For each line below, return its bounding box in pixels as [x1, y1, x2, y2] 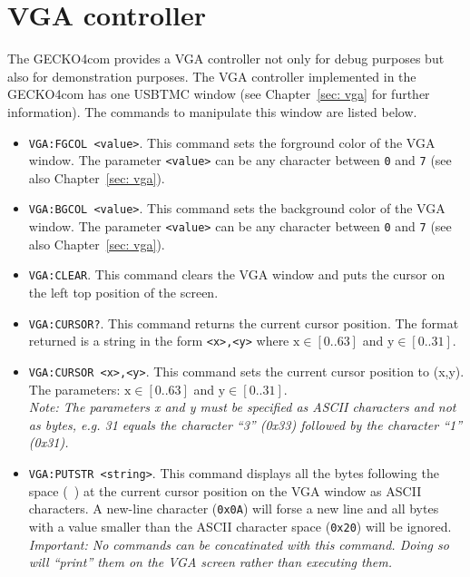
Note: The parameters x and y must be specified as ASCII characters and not [28, 397, 456, 416]
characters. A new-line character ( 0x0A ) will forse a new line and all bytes [28, 499, 439, 518]
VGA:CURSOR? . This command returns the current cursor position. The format [28, 313, 459, 332]
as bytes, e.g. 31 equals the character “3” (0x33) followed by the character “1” [28, 415, 463, 434]
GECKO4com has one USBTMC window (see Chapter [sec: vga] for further [7, 84, 430, 103]
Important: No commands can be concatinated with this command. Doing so [28, 534, 449, 553]
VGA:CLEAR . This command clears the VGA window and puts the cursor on [28, 265, 446, 284]
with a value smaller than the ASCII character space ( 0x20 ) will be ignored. [28, 516, 452, 535]
